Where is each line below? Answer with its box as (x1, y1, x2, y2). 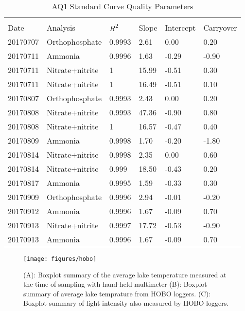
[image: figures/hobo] (23, 256, 97, 262)
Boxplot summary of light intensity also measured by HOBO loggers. (23, 298, 229, 308)
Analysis (47, 22, 75, 33)
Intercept (165, 22, 196, 33)
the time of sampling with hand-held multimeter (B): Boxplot (23, 279, 207, 289)
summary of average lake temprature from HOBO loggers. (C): (23, 288, 210, 298)
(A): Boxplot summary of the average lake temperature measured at (23, 269, 227, 279)
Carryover (203, 22, 237, 33)
